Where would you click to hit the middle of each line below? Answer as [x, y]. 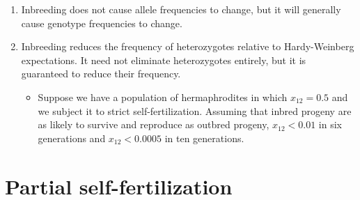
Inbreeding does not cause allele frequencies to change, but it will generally [181, 9]
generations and [72, 138]
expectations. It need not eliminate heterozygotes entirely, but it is [164, 60]
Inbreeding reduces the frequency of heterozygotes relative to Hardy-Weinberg [188, 46]
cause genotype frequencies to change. [102, 23]
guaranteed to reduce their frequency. [101, 74]
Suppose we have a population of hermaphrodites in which [163, 97]
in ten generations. [204, 138]
